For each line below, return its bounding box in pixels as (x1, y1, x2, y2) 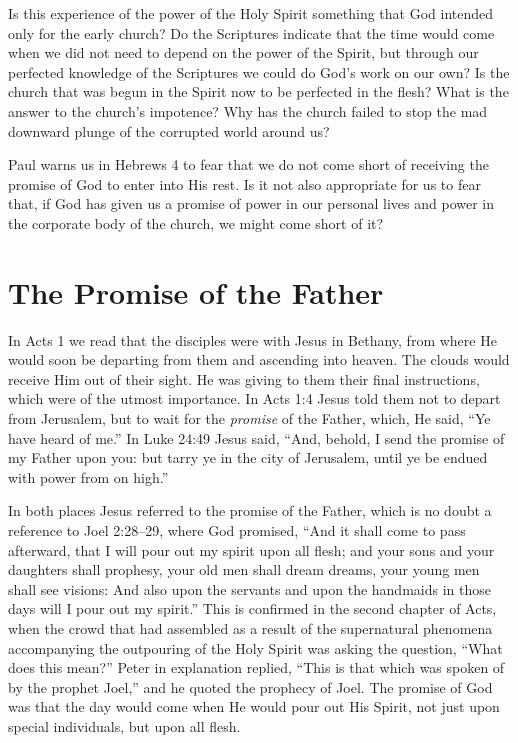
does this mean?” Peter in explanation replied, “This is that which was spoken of (8, 657, 505, 678)
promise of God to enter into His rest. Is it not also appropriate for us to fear (8, 173, 481, 194)
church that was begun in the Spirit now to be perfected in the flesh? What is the (8, 81, 509, 102)
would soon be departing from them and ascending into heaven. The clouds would (8, 349, 510, 370)
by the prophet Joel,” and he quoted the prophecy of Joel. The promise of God (8, 676, 493, 697)
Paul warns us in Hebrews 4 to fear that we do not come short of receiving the (8, 154, 489, 175)
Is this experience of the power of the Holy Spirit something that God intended (8, 3, 494, 23)
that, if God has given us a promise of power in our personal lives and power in (8, 193, 495, 214)
